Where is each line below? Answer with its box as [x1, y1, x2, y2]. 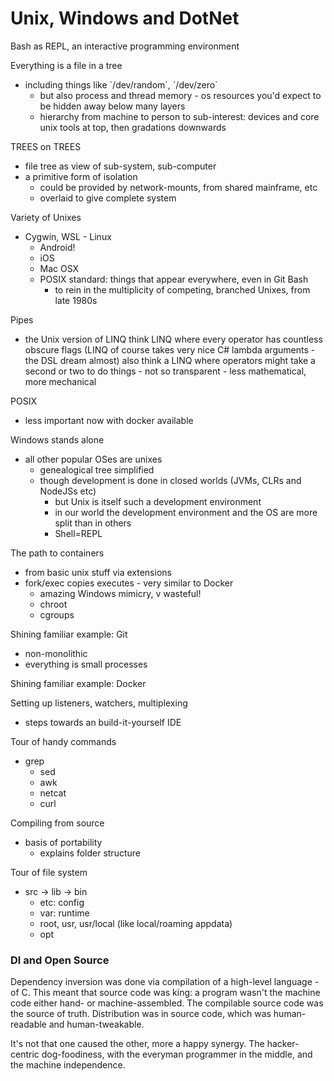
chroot [39, 598, 68, 610]
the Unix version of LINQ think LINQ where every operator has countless [24, 333, 323, 345]
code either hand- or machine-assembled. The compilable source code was [10, 997, 324, 1009]
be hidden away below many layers [39, 100, 186, 112]
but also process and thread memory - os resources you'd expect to [39, 89, 322, 101]
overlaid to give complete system [39, 192, 177, 204]
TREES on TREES [10, 140, 82, 152]
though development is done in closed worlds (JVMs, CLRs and [39, 474, 302, 486]
